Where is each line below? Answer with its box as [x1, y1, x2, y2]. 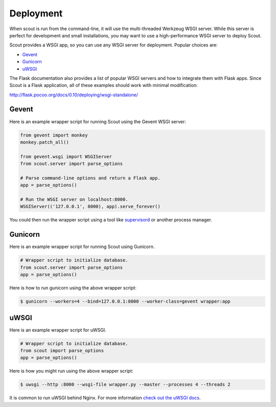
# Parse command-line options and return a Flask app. [20, 175, 160, 181]
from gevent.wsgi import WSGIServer [20, 153, 112, 160]
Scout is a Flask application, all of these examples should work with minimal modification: [9, 82, 198, 88]
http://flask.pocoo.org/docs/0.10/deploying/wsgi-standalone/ [9, 92, 138, 98]
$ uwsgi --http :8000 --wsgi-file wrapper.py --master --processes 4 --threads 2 [20, 381, 231, 388]
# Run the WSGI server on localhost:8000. [20, 197, 128, 202]
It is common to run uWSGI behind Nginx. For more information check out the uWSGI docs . [9, 395, 201, 401]
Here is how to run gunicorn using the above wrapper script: [9, 285, 136, 291]
